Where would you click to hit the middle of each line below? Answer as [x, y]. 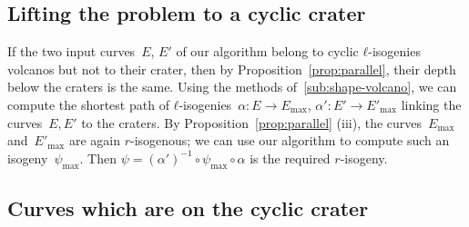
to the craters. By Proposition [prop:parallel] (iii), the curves [252, 122]
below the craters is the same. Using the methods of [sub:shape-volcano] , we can [232, 87]
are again [95, 140]
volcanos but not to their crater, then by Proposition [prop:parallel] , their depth [232, 69]
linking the [431, 104]
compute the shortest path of [88, 104]
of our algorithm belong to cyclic [267, 51]
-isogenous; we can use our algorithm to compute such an [290, 140]
